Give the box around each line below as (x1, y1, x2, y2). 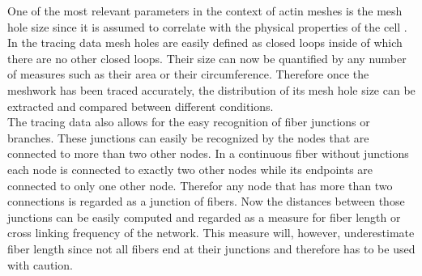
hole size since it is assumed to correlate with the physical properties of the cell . (7, 18, 407, 35)
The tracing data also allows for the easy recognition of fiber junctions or (7, 113, 370, 130)
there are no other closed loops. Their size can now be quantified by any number (7, 49, 407, 66)
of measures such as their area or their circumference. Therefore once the (7, 66, 369, 83)
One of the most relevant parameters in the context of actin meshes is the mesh (7, 2, 403, 19)
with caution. (7, 256, 73, 273)
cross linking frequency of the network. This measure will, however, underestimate (7, 224, 415, 241)
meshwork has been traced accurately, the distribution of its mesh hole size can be (7, 81, 416, 98)
